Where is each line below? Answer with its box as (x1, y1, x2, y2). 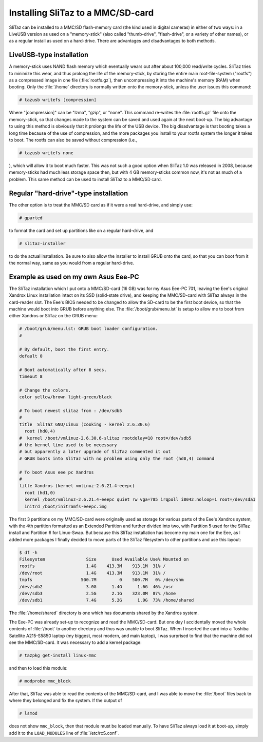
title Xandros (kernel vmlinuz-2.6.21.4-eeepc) (19, 483, 135, 489)
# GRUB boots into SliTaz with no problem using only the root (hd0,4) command (19, 455, 215, 461)
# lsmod (19, 711, 38, 716)
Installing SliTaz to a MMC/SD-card (9, 7, 154, 18)
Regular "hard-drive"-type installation (9, 189, 128, 197)
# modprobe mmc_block (19, 678, 71, 683)
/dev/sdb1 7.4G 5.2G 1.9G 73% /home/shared (19, 598, 194, 603)
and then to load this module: (9, 665, 68, 671)
